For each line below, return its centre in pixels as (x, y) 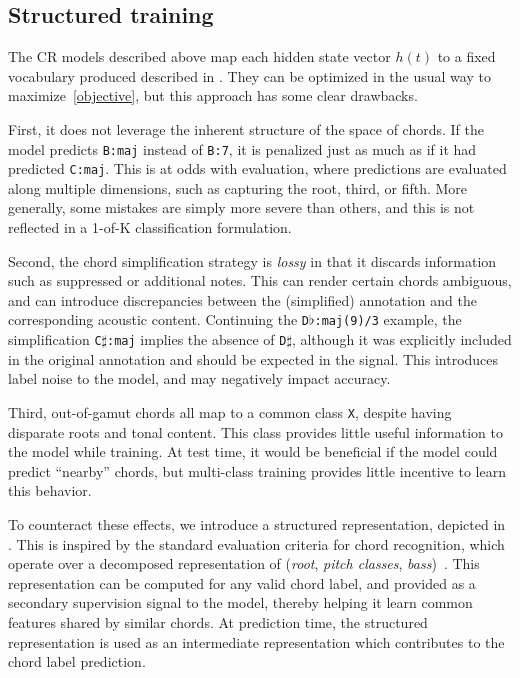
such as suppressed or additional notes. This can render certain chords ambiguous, (260, 280)
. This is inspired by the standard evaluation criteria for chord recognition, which (256, 543)
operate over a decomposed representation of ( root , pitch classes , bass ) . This (244, 563)
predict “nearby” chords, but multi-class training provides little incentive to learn (257, 470)
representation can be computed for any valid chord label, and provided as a (242, 582)
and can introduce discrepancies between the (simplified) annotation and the (242, 299)
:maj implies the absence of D (197, 339)
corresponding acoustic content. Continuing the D (159, 319)
